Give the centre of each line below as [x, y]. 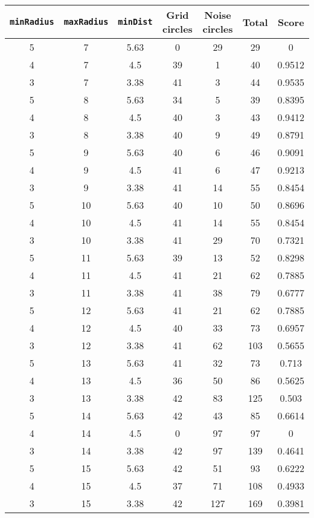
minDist [135, 22]
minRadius [32, 22]
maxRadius [86, 22]
